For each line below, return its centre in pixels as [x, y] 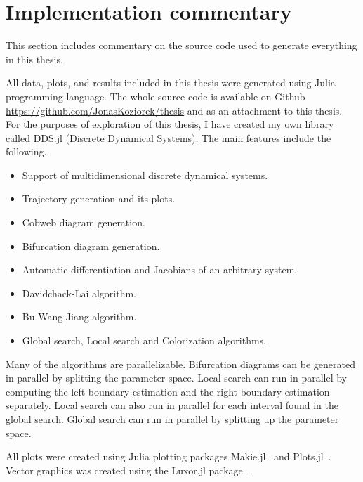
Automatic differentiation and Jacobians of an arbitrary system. [160, 269]
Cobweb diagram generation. [84, 222]
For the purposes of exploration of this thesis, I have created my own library [170, 124]
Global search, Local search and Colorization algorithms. [144, 340]
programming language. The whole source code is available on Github [156, 96]
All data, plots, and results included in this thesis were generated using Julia [171, 83]
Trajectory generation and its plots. [99, 198]
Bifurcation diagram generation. [91, 246]
